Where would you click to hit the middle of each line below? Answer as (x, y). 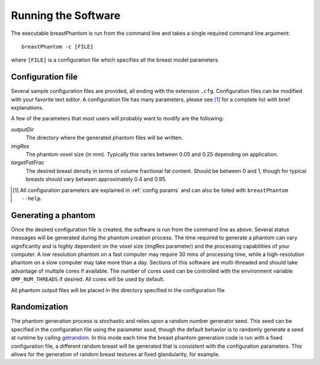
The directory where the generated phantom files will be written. (104, 138)
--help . (32, 198)
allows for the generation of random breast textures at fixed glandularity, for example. (116, 354)
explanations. (27, 108)
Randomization (39, 307)
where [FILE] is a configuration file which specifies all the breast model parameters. (115, 60)
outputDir (23, 129)
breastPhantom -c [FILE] (57, 47)
